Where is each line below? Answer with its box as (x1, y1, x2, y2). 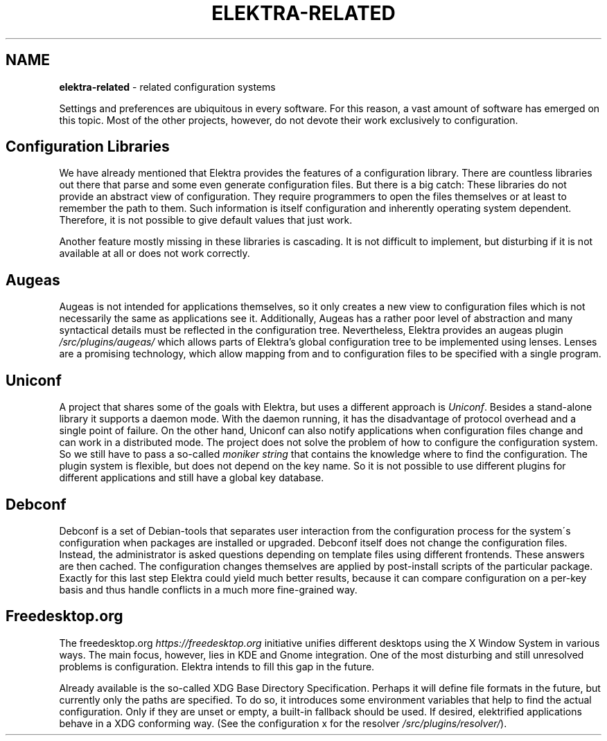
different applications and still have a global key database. (59, 472, 324, 484)
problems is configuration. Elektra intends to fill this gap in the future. (59, 660, 375, 672)
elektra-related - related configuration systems (59, 80, 276, 93)
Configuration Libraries (6, 138, 170, 156)
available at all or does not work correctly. (59, 247, 250, 260)
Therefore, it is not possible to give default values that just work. (59, 214, 353, 226)
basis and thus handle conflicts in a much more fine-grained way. (59, 583, 358, 596)
